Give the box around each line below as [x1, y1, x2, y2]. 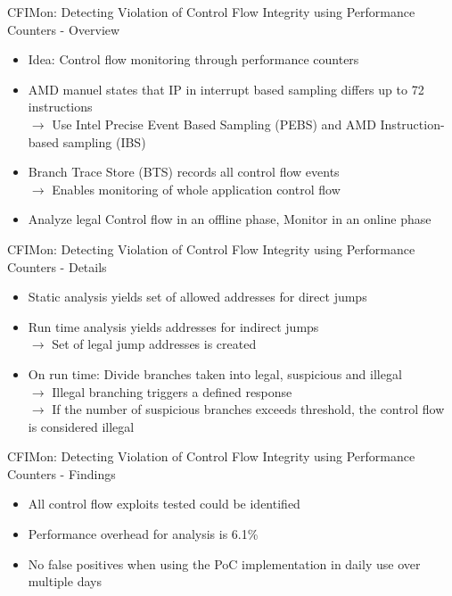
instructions [28, 97, 93, 116]
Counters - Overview [7, 20, 120, 38]
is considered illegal [28, 417, 135, 435]
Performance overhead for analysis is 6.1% [28, 525, 259, 543]
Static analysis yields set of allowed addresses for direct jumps [28, 287, 367, 306]
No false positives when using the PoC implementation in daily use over [28, 554, 421, 573]
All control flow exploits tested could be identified [28, 494, 300, 513]
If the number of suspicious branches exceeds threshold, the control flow [52, 400, 445, 418]
